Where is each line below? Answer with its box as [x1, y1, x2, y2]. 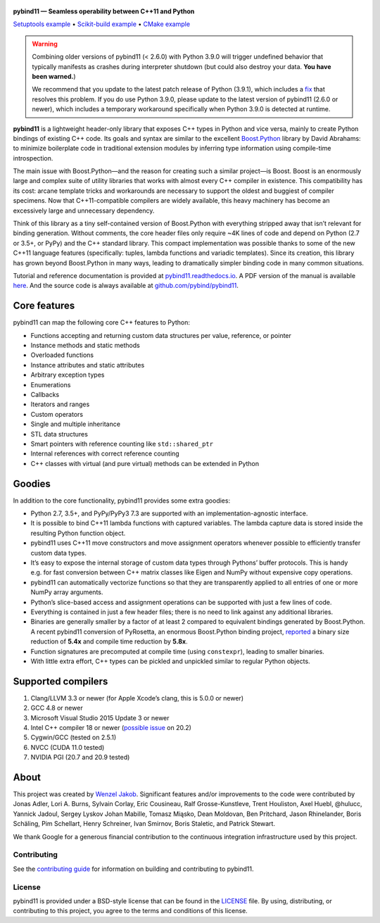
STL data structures [30, 429, 88, 438]
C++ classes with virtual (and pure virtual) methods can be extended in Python [30, 459, 260, 467]
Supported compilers [13, 675, 108, 687]
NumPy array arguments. [30, 588, 103, 596]
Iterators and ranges [30, 400, 90, 408]
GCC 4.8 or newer [30, 704, 84, 712]
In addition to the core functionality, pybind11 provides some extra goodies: [13, 496, 231, 505]
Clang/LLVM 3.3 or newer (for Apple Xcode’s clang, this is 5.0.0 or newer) [30, 693, 244, 702]
